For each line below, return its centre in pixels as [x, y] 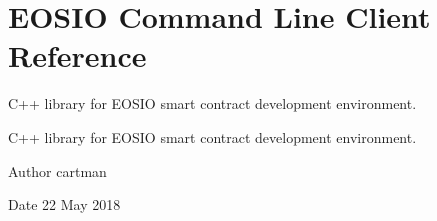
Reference [77, 55]
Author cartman [57, 170]
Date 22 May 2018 [64, 204]
